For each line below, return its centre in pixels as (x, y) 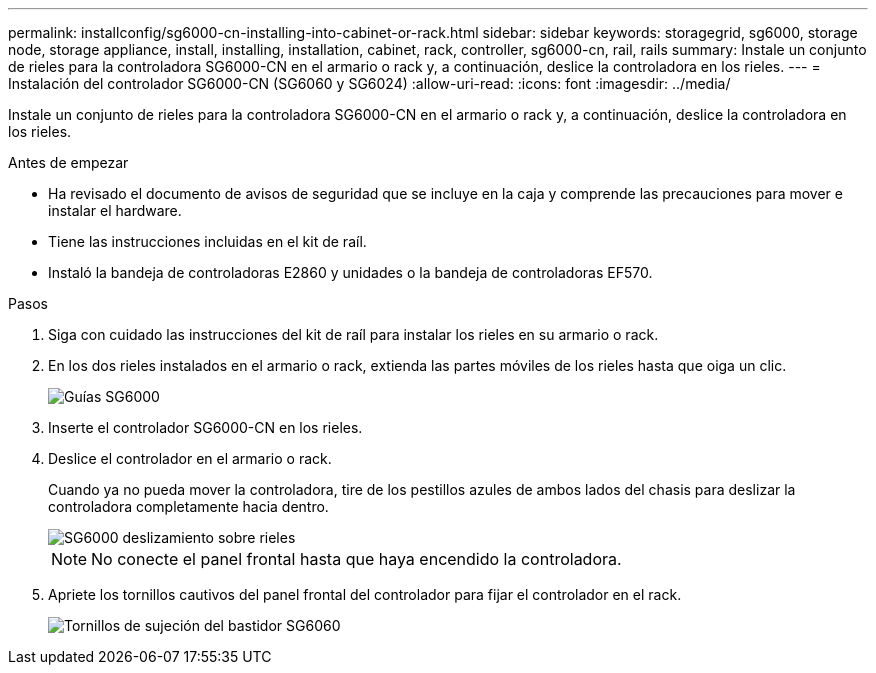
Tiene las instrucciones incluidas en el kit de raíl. (207, 241)
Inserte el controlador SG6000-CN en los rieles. (205, 427)
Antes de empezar (68, 162)
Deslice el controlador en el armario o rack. (190, 458)
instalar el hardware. (115, 210)
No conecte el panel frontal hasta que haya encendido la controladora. (356, 559)
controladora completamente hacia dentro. (188, 506)
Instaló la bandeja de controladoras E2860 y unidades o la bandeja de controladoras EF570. (350, 272)
